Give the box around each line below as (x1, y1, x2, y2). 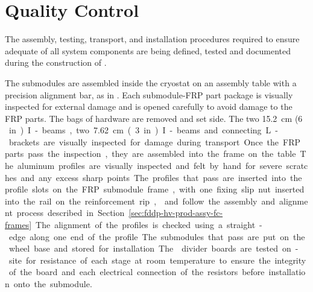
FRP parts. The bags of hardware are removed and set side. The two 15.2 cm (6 (5, 112, 303, 124)
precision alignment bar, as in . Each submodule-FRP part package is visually (5, 88, 293, 101)
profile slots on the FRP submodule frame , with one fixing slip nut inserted (5, 183, 305, 195)
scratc (286, 159, 308, 172)
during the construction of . (5, 56, 107, 69)
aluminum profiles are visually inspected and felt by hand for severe (17, 159, 282, 172)
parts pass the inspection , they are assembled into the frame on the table (5, 147, 296, 160)
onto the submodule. (13, 278, 92, 290)
